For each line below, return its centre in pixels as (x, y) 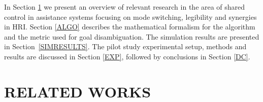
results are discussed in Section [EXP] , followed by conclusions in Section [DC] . (127, 56)
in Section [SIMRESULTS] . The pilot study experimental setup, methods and (125, 46)
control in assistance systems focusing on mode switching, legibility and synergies (130, 16)
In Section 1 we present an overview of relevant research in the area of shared (125, 7)
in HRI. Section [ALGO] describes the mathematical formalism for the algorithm (130, 27)
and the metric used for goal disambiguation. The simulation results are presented (132, 36)
